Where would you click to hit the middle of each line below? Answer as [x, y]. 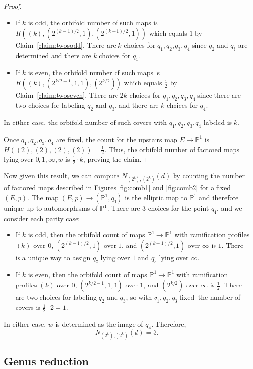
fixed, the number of [210, 297]
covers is [28, 307]
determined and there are [53, 55]
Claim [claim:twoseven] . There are [67, 95]
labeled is [218, 122]
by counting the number [209, 175]
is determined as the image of [99, 324]
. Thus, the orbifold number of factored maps [172, 149]
